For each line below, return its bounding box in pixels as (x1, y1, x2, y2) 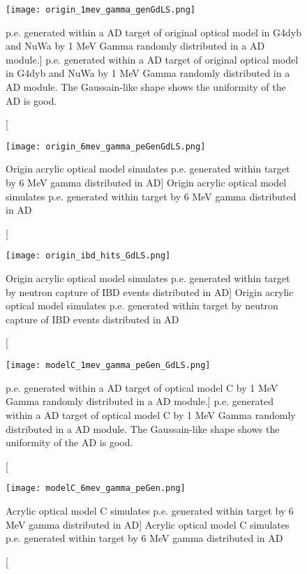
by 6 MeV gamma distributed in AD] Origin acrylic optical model (6, 175, 287, 190)
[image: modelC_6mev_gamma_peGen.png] (6, 483, 186, 494)
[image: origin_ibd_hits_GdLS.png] (6, 251, 171, 261)
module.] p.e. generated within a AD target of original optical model (6, 52, 299, 66)
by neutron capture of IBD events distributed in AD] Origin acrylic (6, 284, 294, 299)
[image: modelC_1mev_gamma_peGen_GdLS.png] (6, 360, 211, 371)
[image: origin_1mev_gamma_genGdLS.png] (6, 5, 196, 15)
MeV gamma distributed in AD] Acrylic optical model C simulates (6, 517, 290, 531)
